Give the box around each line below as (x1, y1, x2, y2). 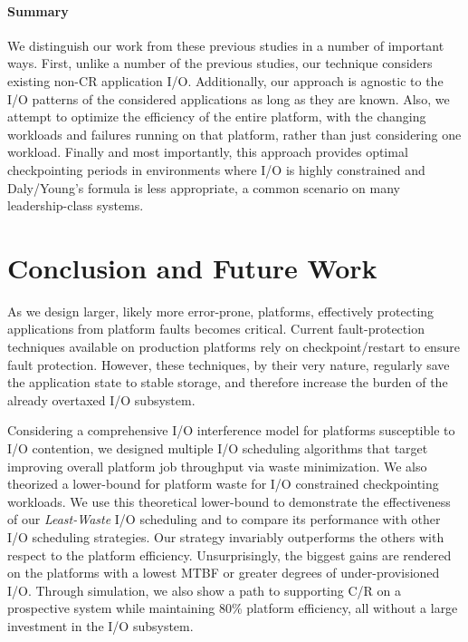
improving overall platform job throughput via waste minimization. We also (7, 456, 427, 475)
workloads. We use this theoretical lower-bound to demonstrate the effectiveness (7, 491, 451, 511)
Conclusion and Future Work (7, 248, 377, 286)
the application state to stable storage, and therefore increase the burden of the (7, 373, 448, 392)
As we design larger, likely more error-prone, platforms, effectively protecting (7, 301, 435, 320)
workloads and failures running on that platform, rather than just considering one (7, 124, 462, 143)
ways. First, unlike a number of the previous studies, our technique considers (7, 53, 433, 73)
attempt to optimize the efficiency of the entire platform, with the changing (7, 107, 426, 126)
